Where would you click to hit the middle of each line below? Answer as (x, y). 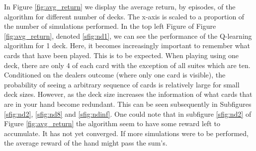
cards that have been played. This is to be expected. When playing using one (122, 55)
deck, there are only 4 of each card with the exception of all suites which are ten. (127, 65)
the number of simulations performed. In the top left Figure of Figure (110, 26)
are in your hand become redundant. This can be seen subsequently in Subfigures (128, 104)
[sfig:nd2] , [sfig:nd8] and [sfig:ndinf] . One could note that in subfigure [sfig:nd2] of (128, 113)
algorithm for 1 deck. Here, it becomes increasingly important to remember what (127, 45)
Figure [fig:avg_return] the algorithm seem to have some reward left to (112, 123)
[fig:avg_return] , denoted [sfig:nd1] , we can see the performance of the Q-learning (128, 36)
